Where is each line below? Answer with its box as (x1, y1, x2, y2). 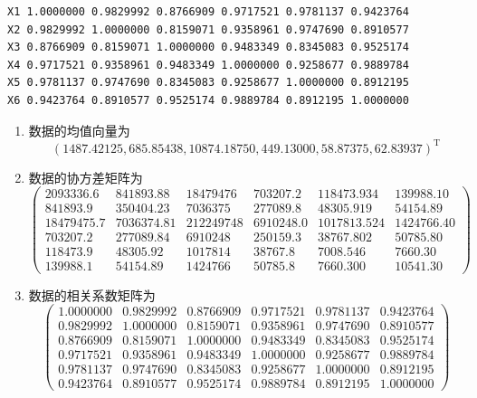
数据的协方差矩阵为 (28, 167, 143, 186)
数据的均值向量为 (28, 120, 130, 139)
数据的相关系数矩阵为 (28, 285, 156, 304)
